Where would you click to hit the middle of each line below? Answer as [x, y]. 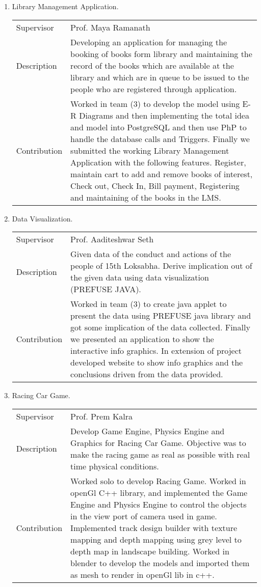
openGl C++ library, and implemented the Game [159, 492]
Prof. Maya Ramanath [110, 27]
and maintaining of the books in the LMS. [146, 197]
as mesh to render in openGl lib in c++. [142, 574]
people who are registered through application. [154, 89]
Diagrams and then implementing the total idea [164, 115]
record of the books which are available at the [152, 65]
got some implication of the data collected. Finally [160, 327]
